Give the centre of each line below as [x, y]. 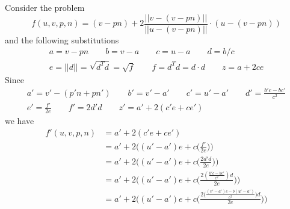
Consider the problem [45, 7]
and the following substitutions [62, 39]
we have [20, 121]
